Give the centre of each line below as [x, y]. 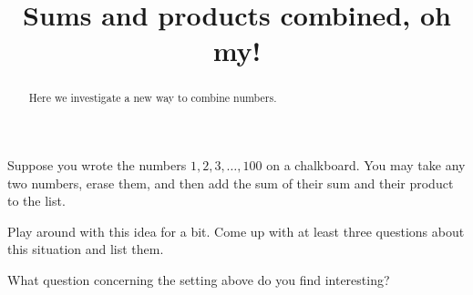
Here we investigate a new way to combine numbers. [153, 98]
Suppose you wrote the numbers [97, 165]
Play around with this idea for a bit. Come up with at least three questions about [236, 231]
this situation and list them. [86, 249]
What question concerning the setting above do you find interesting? [199, 279]
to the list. [36, 201]
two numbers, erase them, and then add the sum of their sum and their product [231, 183]
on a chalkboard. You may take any [366, 165]
